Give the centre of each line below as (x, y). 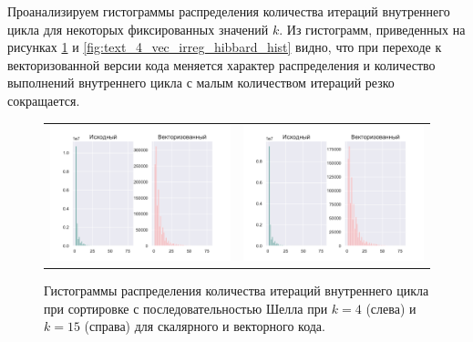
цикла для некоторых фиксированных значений (138, 29)
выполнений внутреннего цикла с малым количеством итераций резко (201, 83)
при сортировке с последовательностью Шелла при (186, 308)
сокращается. (44, 100)
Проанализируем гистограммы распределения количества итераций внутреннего (229, 11)
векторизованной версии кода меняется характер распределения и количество (221, 64)
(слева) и (391, 308)
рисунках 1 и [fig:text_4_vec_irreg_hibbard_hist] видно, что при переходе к (225, 47)
